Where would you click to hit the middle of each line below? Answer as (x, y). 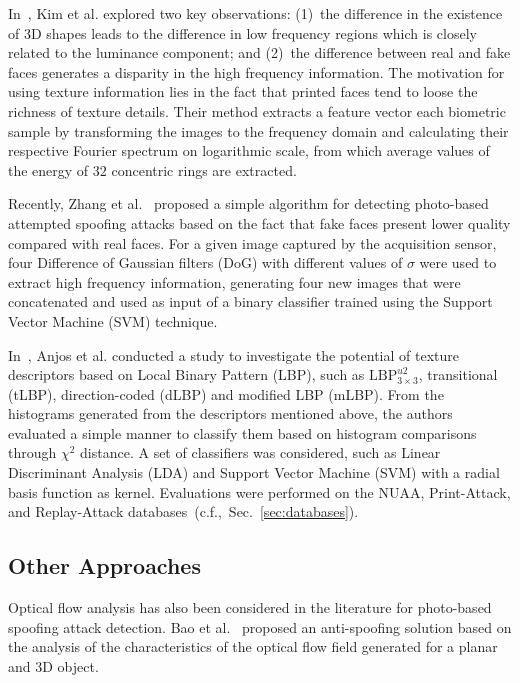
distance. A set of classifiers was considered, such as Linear (260, 452)
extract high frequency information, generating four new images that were (234, 281)
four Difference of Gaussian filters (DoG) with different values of (205, 262)
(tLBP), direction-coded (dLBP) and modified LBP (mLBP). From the (226, 393)
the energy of (48, 169)
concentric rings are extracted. (204, 169)
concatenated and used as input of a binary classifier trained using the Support (250, 301)
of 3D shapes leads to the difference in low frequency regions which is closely (242, 32)
